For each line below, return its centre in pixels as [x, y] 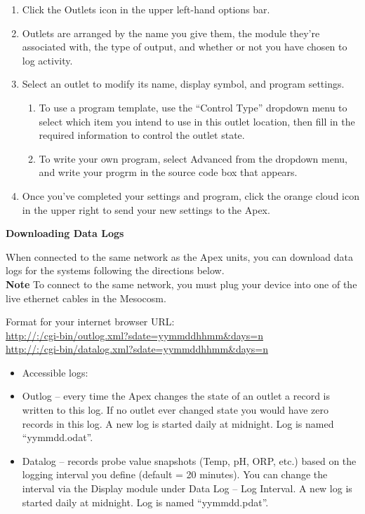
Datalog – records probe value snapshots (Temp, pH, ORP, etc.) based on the [189, 460]
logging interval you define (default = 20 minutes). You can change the [175, 474]
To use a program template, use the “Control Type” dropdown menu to [193, 107]
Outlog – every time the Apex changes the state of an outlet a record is [176, 396]
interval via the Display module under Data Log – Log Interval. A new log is [187, 488]
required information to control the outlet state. [142, 135]
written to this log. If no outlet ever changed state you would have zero [175, 410]
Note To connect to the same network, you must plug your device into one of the [181, 284]
